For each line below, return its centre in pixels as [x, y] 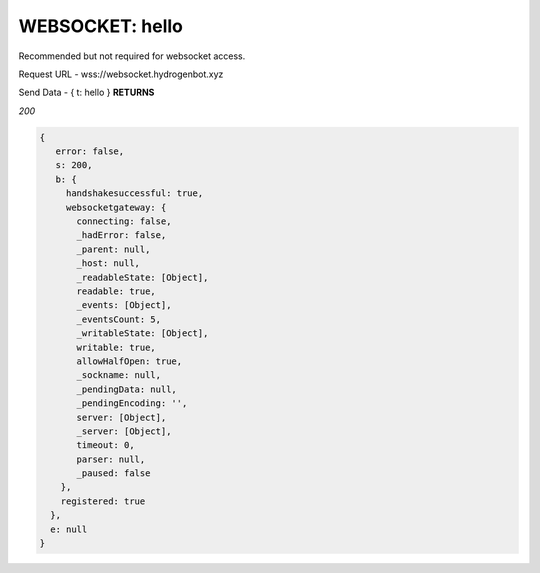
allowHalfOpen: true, [129, 361]
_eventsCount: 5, [119, 319]
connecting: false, [124, 221]
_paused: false [113, 473]
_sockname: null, [119, 375]
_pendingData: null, [126, 389]
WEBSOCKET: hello [101, 26]
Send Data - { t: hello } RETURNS [86, 92]
